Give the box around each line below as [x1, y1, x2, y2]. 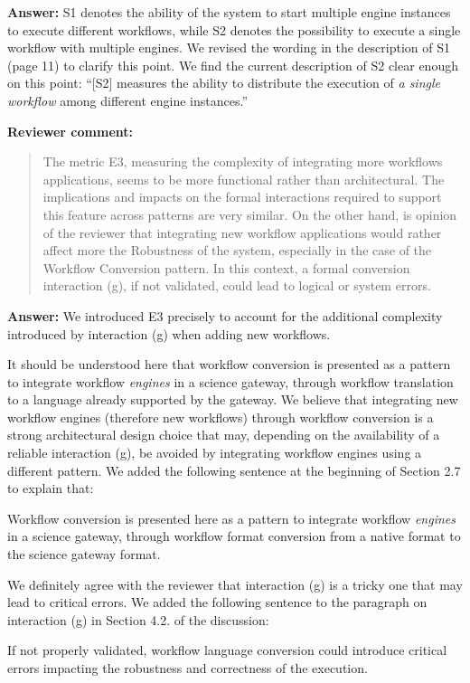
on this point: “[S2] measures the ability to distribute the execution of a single [7, 73, 440, 92]
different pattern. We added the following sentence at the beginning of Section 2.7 [7, 460, 461, 479]
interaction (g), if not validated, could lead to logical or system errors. [42, 276, 431, 295]
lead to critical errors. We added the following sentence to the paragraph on [7, 593, 428, 612]
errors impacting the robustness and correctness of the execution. [7, 659, 368, 677]
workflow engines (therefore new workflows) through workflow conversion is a [7, 407, 434, 426]
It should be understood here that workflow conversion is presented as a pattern [7, 355, 451, 374]
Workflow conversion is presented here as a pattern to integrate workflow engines [7, 508, 456, 527]
